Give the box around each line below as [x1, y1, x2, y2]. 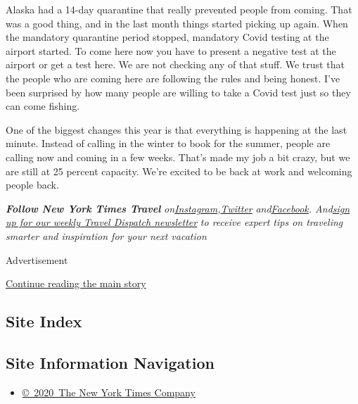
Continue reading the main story [6, 276, 146, 291]
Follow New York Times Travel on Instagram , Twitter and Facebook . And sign [6, 201, 350, 215]
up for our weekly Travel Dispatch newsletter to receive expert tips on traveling [6, 215, 343, 229]
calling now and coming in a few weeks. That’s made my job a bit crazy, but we [6, 149, 350, 164]
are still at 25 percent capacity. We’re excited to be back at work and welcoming [6, 163, 352, 178]
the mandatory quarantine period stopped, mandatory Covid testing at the [6, 30, 329, 44]
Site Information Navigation [6, 351, 215, 373]
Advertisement [6, 252, 68, 267]
